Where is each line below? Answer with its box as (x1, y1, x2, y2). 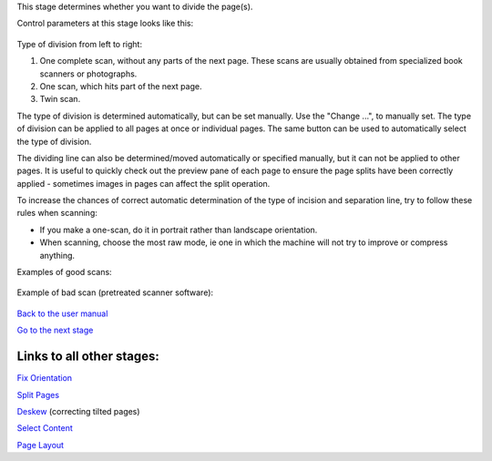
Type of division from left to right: (16, 38, 143, 49)
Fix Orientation (16, 373, 73, 384)
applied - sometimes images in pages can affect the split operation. (16, 178, 271, 189)
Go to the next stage (16, 324, 94, 336)
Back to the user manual (16, 308, 108, 319)
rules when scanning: (16, 208, 97, 219)
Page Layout (16, 439, 64, 450)
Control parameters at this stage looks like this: (16, 18, 194, 29)
